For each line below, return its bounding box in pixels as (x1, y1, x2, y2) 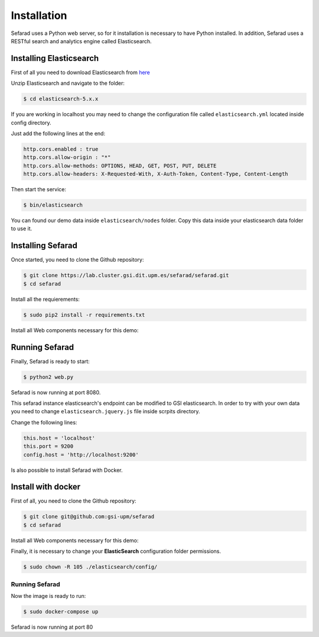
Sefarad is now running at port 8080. (11, 388, 101, 396)
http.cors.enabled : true (23, 146, 99, 152)
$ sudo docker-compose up (23, 608, 99, 615)
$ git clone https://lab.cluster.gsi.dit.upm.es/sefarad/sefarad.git (23, 272, 229, 279)
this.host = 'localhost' (23, 435, 96, 441)
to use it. (11, 225, 32, 232)
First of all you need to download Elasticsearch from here (11, 69, 151, 76)
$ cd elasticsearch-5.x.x (23, 95, 99, 102)
